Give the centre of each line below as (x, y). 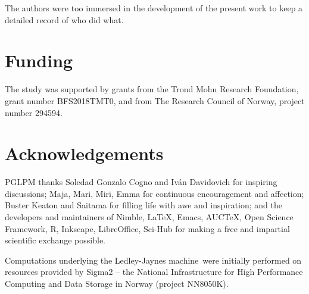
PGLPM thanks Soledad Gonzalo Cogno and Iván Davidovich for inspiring (141, 182)
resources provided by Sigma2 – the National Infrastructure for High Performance (154, 272)
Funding (39, 60)
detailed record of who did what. (64, 19)
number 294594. (34, 112)
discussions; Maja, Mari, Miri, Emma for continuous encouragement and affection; (154, 193)
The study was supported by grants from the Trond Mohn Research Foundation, (152, 89)
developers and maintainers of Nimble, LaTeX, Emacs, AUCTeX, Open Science (149, 217)
